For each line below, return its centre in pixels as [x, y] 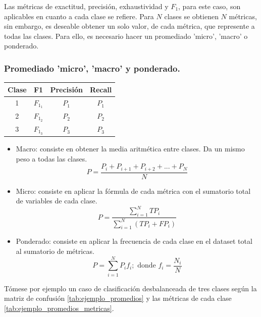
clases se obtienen [191, 16]
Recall [101, 89]
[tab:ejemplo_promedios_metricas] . [59, 308]
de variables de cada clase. [57, 201]
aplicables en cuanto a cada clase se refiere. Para [79, 16]
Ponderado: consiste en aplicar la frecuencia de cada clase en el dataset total [134, 241]
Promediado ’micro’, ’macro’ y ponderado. [92, 68]
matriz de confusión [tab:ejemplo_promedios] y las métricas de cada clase [118, 298]
